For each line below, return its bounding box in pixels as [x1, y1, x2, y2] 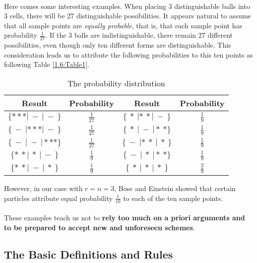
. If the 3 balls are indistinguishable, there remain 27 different [45, 30, 233, 40]
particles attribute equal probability [4, 193, 113, 203]
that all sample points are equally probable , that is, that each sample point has [4, 20, 242, 30]
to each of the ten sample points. [123, 193, 223, 203]
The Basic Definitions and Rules [4, 246, 173, 262]
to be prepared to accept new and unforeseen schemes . [4, 222, 195, 232]
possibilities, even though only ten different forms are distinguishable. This [4, 40, 231, 50]
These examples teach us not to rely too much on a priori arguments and [4, 212, 245, 223]
